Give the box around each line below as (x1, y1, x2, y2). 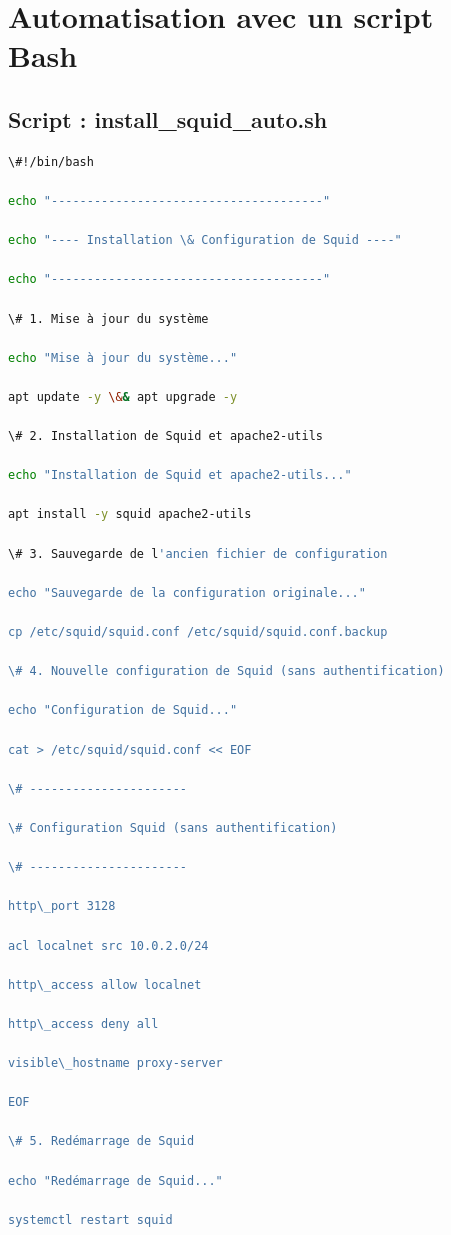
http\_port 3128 (8, 899, 116, 914)
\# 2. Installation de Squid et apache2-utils (8, 429, 323, 444)
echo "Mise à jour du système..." (8, 350, 238, 365)
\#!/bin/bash (8, 154, 94, 169)
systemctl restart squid (8, 1212, 173, 1227)
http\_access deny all (8, 1016, 159, 1031)
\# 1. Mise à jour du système (8, 311, 209, 326)
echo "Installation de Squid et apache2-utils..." (8, 468, 352, 483)
